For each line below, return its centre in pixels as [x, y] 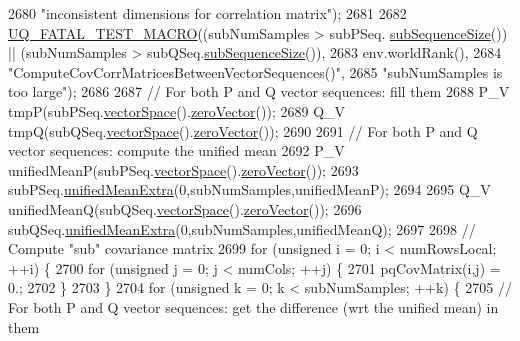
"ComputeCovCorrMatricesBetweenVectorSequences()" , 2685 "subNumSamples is [255, 71]
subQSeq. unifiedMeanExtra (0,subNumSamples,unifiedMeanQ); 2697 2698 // [242, 228]
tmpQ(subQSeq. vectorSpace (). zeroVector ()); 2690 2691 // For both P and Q [243, 130]
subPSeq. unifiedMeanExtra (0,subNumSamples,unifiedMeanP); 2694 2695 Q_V [249, 189]
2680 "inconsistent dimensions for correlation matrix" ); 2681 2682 [207, 13]
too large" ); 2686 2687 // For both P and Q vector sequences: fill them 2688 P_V [259, 91]
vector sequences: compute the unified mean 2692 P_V [176, 150]
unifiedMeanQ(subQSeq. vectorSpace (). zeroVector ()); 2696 [185, 208]
